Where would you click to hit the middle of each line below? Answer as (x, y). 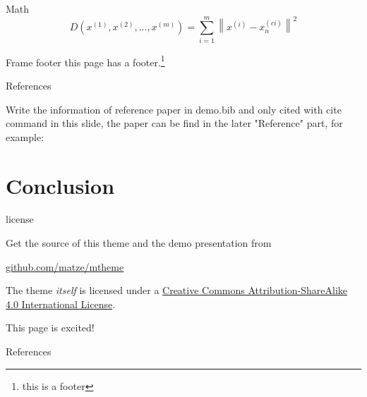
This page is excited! (50, 328)
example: (25, 136)
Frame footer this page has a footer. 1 (85, 61)
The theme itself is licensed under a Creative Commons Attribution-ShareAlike (176, 290)
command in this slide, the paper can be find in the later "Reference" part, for (174, 123)
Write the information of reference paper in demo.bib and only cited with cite (174, 109)
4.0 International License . (61, 304)
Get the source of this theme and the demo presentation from (139, 243)
